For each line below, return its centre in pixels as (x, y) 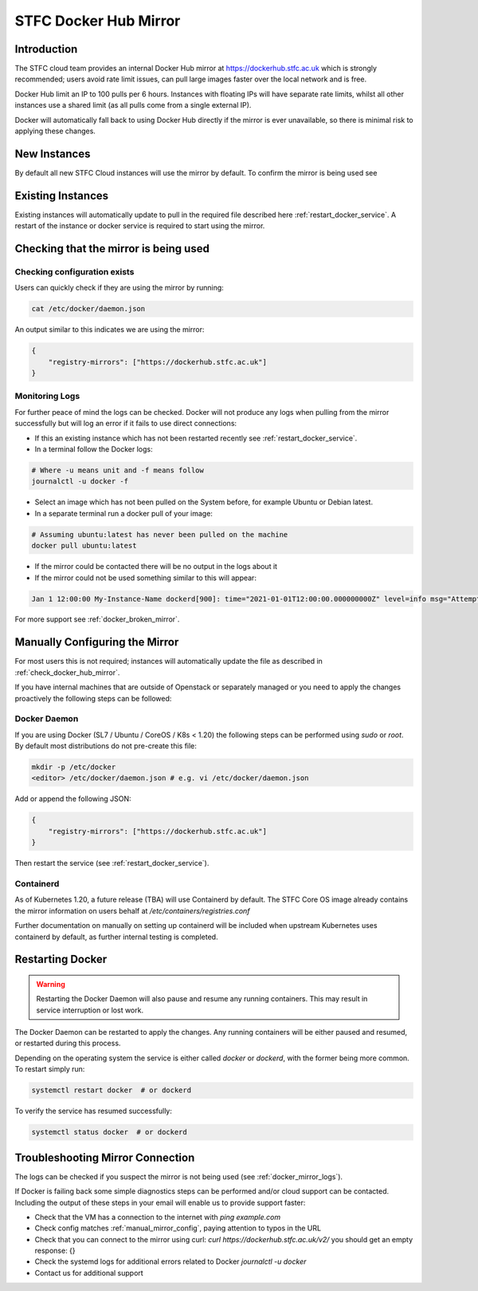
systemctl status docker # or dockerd (109, 1132)
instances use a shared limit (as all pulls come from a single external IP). (133, 105)
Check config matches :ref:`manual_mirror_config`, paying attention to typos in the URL (178, 1228)
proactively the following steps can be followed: (93, 698)
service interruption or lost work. (90, 1010)
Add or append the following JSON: (73, 799)
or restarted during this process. (68, 1043)
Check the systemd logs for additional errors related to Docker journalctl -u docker (170, 1261)
